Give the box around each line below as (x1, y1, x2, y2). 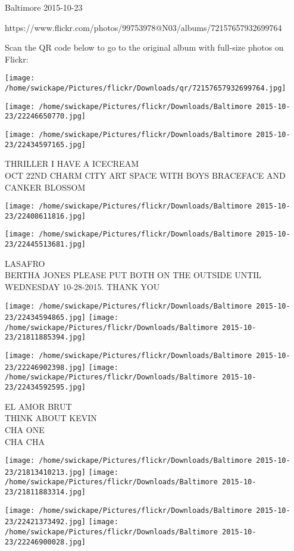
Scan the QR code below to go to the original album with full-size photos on (5, 41, 284, 54)
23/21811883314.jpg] (5, 488, 86, 497)
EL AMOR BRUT (5, 400, 72, 412)
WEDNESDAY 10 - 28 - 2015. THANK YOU (5, 280, 160, 292)
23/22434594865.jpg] (5, 313, 86, 322)
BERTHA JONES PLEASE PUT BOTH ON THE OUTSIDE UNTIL (5, 269, 262, 281)
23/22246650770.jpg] (5, 112, 86, 121)
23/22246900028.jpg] (5, 537, 86, 546)
